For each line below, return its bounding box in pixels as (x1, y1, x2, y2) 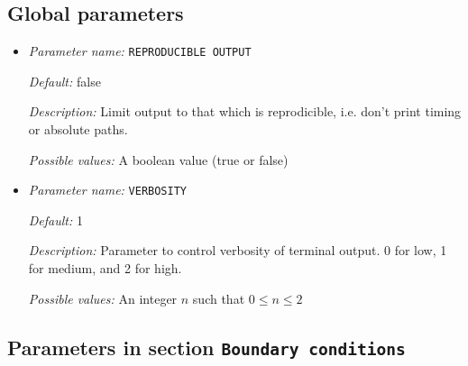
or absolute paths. (28, 120, 128, 139)
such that (192, 288, 245, 307)
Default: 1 (28, 210, 83, 229)
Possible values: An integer (28, 288, 178, 307)
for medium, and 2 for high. (28, 259, 182, 278)
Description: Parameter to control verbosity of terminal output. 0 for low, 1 (28, 241, 447, 260)
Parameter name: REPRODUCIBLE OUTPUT (28, 41, 252, 60)
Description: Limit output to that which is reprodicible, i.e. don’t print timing (28, 102, 462, 121)
